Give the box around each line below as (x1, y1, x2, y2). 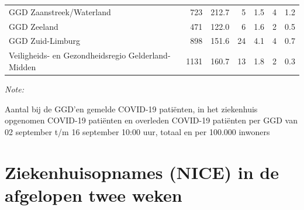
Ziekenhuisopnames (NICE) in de (5, 160, 279, 184)
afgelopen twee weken (5, 183, 182, 206)
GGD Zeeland (9, 20, 58, 32)
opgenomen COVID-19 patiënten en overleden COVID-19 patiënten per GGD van (5, 114, 298, 126)
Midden (9, 60, 36, 73)
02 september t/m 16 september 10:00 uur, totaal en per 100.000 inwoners (5, 125, 270, 137)
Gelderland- (128, 49, 171, 61)
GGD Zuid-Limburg (9, 35, 80, 47)
